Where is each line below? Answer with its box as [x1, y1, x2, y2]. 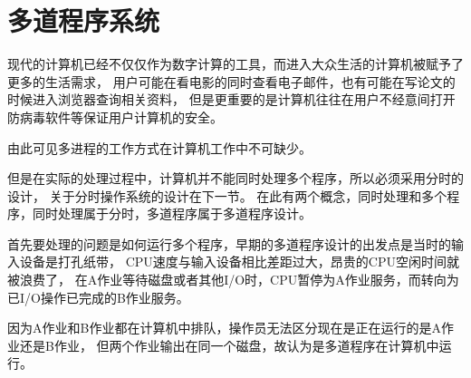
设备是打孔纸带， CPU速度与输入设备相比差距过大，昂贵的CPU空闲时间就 [19, 252, 459, 271]
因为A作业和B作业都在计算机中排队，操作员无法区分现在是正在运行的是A [7, 318, 441, 337]
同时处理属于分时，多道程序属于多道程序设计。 [32, 204, 312, 223]
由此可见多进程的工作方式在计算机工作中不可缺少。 [7, 138, 312, 157]
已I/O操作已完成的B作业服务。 [7, 287, 189, 306]
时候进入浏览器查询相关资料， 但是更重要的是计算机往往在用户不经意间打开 [7, 90, 456, 109]
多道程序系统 [7, 2, 160, 39]
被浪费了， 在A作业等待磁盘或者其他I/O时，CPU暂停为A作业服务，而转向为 [7, 270, 459, 289]
